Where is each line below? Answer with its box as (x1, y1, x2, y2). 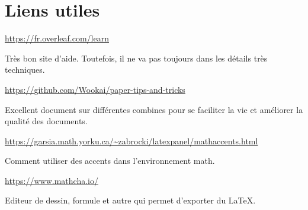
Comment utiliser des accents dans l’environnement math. (5, 154, 215, 167)
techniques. (5, 63, 45, 76)
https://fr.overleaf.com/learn (5, 32, 109, 44)
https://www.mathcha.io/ (5, 174, 98, 186)
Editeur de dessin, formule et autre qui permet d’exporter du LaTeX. (5, 194, 256, 206)
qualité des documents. (5, 115, 88, 127)
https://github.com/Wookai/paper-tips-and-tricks (5, 83, 185, 95)
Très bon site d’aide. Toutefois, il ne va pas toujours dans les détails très (5, 51, 268, 64)
